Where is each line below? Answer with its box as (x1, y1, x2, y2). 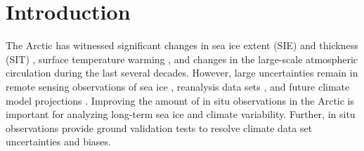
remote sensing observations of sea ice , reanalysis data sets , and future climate (6, 79, 350, 93)
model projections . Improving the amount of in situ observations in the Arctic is (6, 93, 354, 107)
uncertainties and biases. (6, 134, 111, 149)
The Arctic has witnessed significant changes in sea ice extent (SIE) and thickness (6, 38, 358, 53)
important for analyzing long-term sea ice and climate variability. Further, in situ (6, 107, 356, 122)
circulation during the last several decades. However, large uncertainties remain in (6, 65, 358, 80)
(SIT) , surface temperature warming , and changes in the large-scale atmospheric (6, 51, 358, 66)
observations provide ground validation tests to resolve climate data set (6, 120, 313, 135)
